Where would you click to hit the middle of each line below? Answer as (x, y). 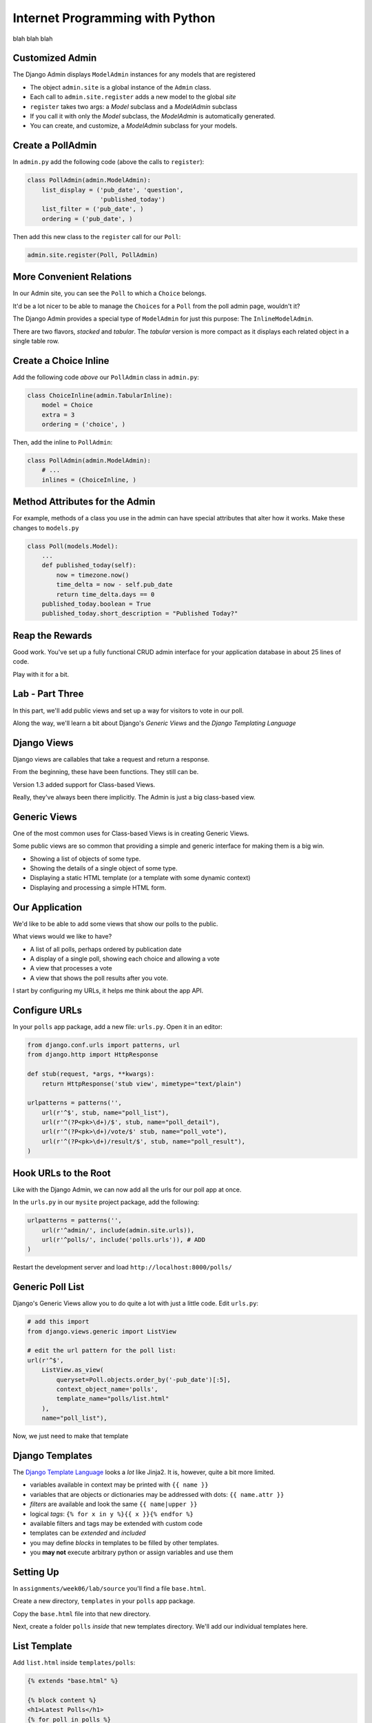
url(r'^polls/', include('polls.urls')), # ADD (124, 1240)
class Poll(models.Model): (73, 546)
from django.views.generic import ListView (102, 1331)
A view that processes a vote (71, 968)
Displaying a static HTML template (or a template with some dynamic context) (140, 878)
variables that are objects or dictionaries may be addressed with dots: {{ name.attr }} (157, 1494)
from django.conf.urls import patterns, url (104, 1045)
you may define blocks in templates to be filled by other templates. (125, 1542)
